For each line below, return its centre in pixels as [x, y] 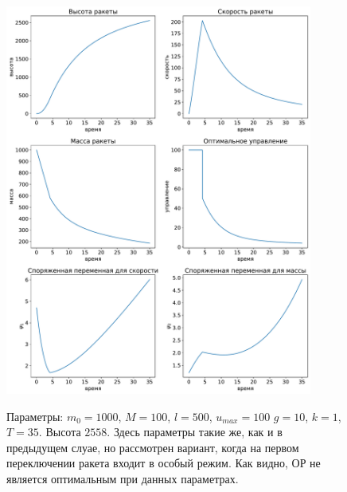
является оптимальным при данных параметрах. [123, 478]
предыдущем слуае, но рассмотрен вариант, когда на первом [153, 447]
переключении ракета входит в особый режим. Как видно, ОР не [164, 463]
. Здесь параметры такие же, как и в [195, 432]
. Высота [60, 432]
